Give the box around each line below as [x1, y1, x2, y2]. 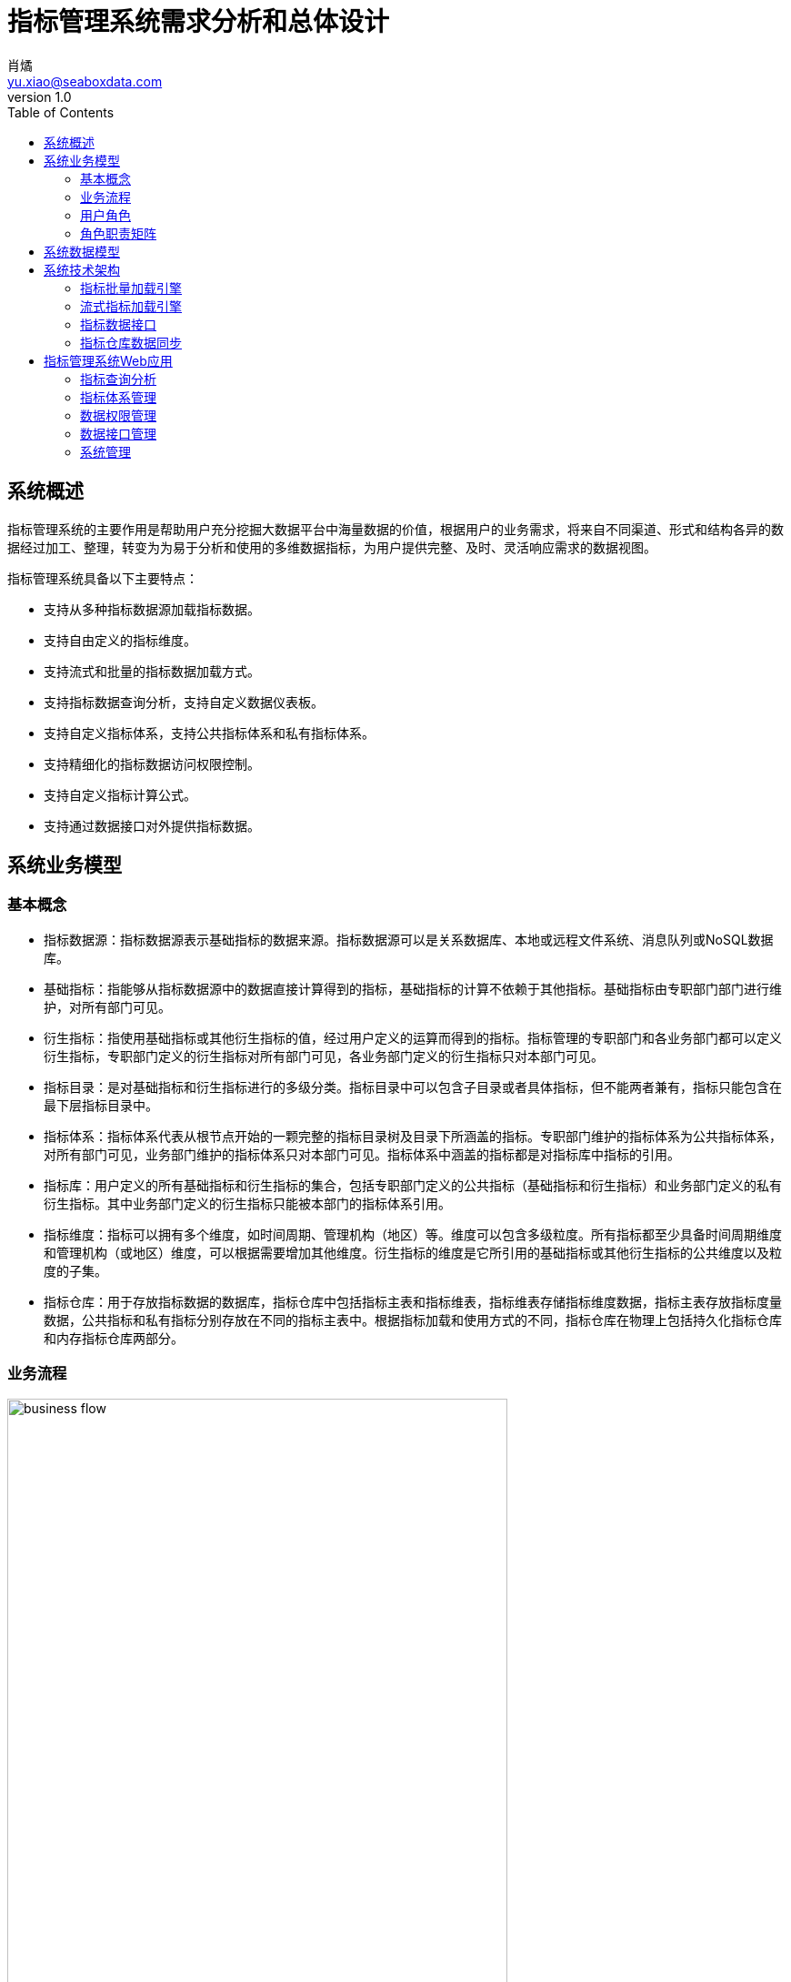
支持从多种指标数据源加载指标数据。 [44, 601, 260, 617]
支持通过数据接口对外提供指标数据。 [44, 817, 260, 834]
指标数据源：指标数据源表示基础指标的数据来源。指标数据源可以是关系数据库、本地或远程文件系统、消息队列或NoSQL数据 [44, 931, 774, 947]
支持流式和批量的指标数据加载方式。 [44, 662, 260, 679]
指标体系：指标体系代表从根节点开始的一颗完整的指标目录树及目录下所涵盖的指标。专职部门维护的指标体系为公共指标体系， [44, 1128, 782, 1144]
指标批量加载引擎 [80, 279, 182, 296]
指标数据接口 [80, 316, 156, 332]
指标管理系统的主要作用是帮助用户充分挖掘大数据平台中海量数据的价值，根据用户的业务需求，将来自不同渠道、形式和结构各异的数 [7, 521, 784, 537]
